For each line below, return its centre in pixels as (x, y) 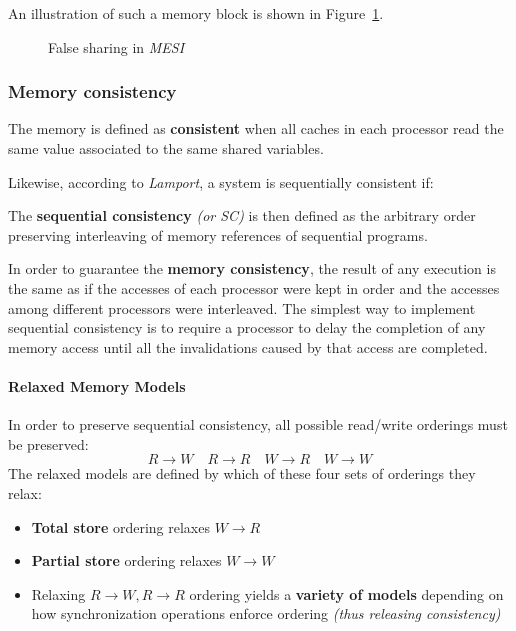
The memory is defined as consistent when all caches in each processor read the (256, 128)
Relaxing (58, 593)
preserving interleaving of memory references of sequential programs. (218, 234)
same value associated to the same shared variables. (166, 148)
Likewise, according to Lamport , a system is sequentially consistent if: (221, 181)
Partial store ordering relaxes (126, 560)
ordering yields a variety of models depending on (346, 593)
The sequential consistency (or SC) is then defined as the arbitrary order (242, 215)
